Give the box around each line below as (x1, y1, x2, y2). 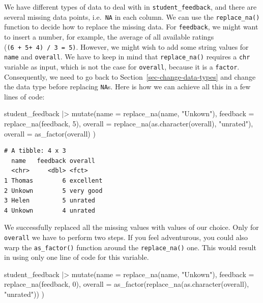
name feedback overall (11, 157, 95, 164)
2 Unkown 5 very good (4, 187, 103, 194)
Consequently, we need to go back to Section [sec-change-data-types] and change (4, 71, 256, 82)
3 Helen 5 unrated (4, 197, 95, 205)
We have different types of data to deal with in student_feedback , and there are (4, 2, 257, 12)
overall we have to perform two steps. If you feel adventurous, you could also (4, 231, 248, 242)
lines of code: (4, 91, 45, 102)
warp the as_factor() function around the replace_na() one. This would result (4, 242, 256, 252)
